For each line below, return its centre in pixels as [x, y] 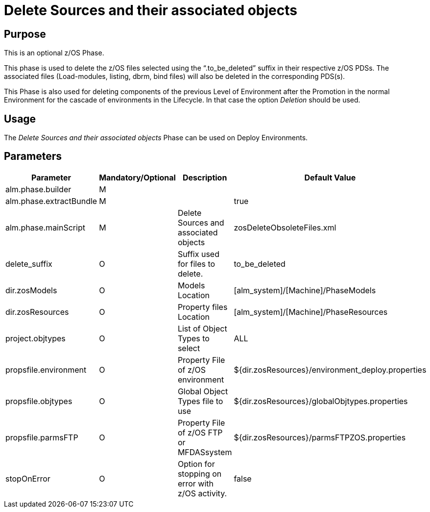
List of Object [202, 328]
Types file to [200, 401]
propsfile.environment [46, 370]
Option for [196, 464]
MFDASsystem [205, 452]
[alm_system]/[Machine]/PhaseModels [305, 290]
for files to [196, 264]
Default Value [330, 177]
